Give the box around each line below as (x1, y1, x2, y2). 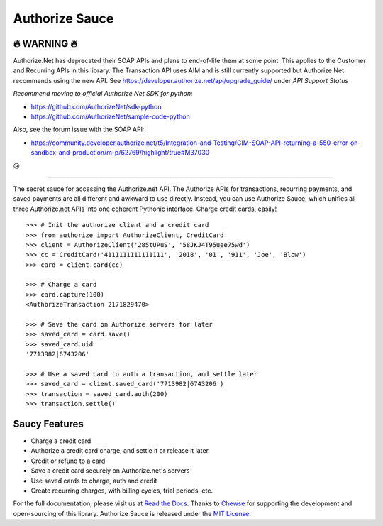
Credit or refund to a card (30, 456, 106, 465)
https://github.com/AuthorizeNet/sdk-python (30, 102, 162, 111)
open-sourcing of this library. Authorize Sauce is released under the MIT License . (13, 509, 251, 517)
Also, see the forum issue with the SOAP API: (13, 125, 145, 134)
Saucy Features (13, 417, 84, 429)
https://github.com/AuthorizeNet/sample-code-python (30, 112, 191, 121)
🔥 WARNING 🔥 (13, 38, 78, 50)
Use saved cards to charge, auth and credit (30, 476, 157, 485)
